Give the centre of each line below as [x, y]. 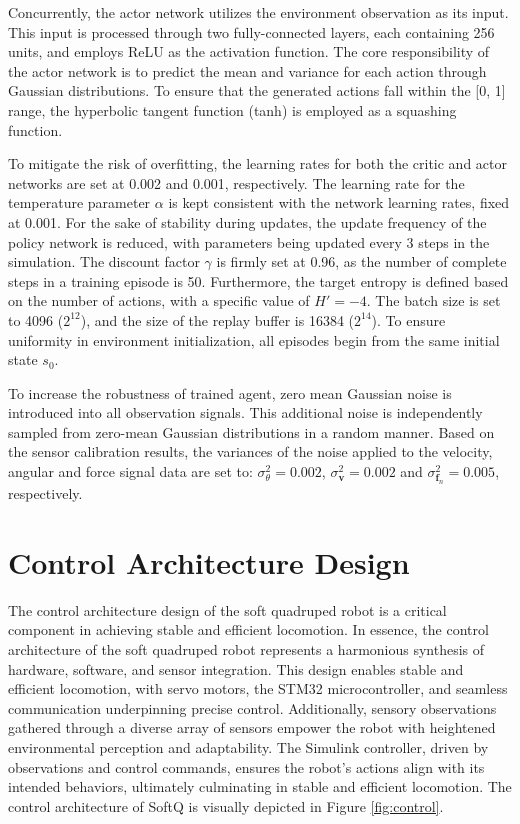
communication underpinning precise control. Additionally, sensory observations [252, 707]
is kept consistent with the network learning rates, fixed [339, 202]
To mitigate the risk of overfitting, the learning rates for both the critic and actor [257, 163]
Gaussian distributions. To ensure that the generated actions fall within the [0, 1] [257, 90]
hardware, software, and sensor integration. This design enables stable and [236, 668]
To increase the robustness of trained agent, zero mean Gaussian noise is [230, 392]
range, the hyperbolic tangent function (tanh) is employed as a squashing [232, 109]
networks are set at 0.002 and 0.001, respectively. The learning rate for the [236, 182]
